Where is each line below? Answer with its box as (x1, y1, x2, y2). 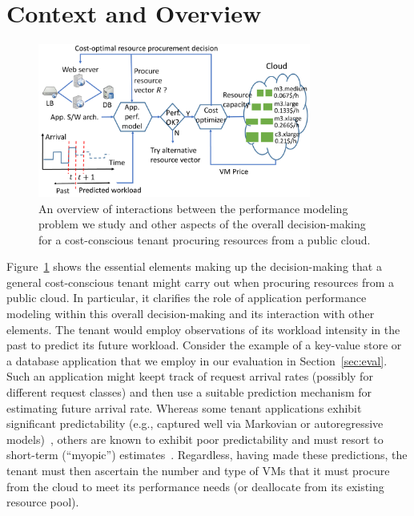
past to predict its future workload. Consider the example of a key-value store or (6, 337, 402, 353)
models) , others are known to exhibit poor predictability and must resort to (6, 430, 384, 447)
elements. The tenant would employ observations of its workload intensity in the (6, 320, 400, 337)
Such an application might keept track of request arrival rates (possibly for (6, 368, 373, 385)
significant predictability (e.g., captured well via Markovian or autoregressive (6, 415, 384, 432)
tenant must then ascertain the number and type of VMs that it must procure (6, 462, 390, 478)
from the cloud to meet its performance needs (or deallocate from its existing (6, 478, 384, 494)
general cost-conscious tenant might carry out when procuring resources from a (6, 273, 395, 290)
